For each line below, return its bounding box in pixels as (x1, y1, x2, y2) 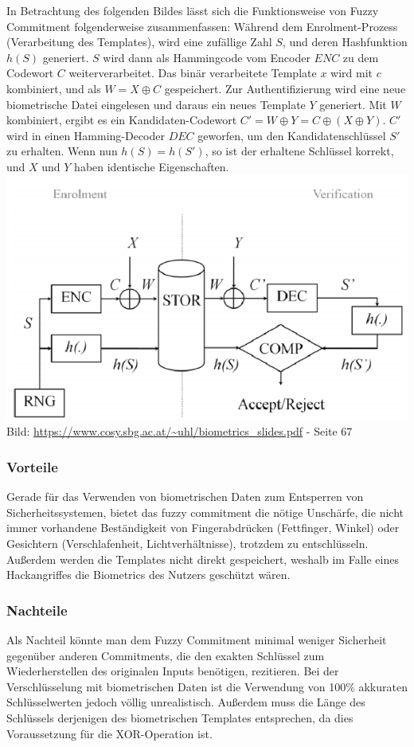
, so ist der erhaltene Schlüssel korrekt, (205, 143, 394, 159)
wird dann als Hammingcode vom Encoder (103, 49, 310, 65)
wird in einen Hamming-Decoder (6, 127, 165, 143)
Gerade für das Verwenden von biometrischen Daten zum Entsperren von (6, 488, 364, 505)
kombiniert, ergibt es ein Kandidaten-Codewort (6, 111, 237, 128)
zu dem (342, 49, 379, 65)
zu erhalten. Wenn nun (6, 143, 118, 159)
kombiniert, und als (6, 80, 101, 96)
